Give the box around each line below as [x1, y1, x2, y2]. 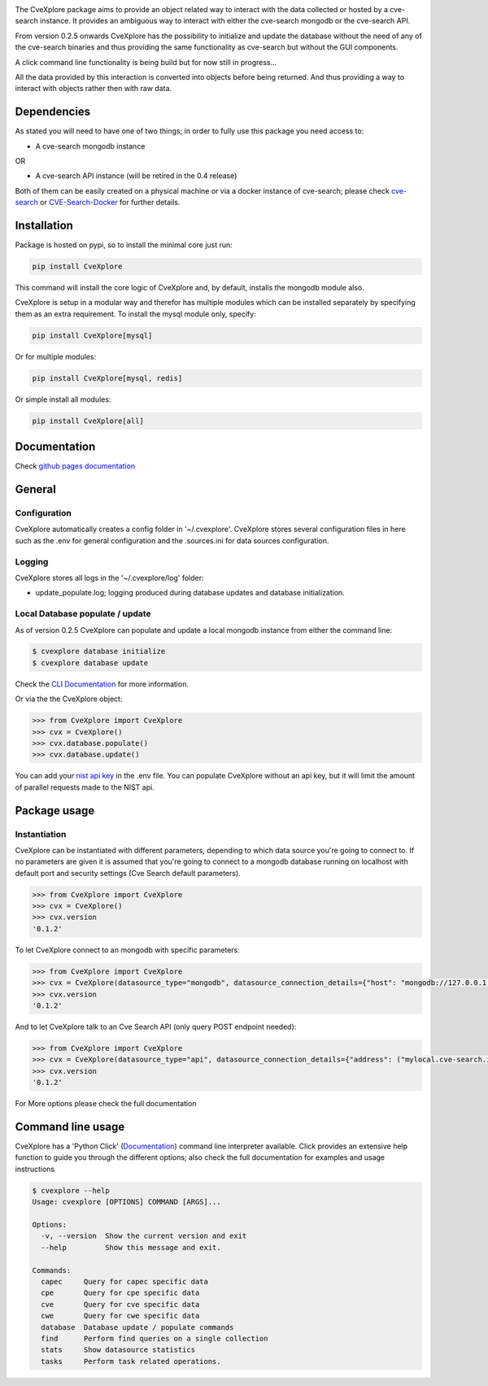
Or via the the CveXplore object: [15, 694, 123, 704]
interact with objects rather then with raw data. [15, 84, 172, 94]
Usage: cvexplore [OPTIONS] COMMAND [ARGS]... [32, 1197, 221, 1207]
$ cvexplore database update [32, 658, 149, 667]
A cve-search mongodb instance [35, 141, 146, 150]
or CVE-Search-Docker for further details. [39, 198, 181, 207]
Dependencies [15, 105, 91, 119]
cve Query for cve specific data [41, 1300, 200, 1309]
